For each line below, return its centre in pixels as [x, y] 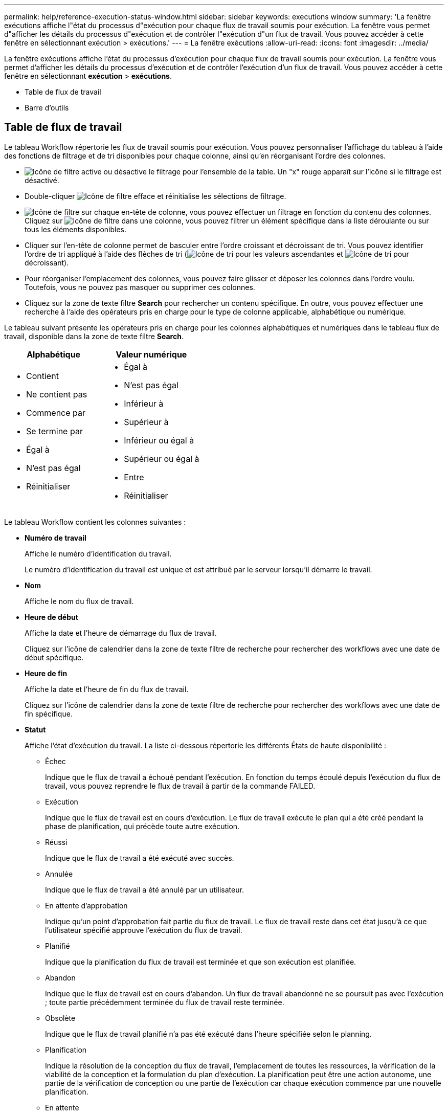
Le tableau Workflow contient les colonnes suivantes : [95, 522]
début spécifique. [54, 657]
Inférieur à [144, 403]
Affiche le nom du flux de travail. [79, 601]
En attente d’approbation [86, 905]
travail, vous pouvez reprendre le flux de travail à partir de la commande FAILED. [180, 786]
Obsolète [60, 1018]
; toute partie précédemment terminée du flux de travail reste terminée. [165, 1002]
